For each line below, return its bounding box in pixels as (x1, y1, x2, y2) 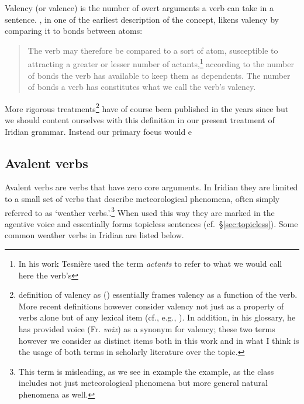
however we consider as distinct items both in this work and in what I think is (18, 334, 299, 346)
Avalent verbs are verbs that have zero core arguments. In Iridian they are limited (5, 181, 298, 193)
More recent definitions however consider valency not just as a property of (18, 299, 284, 312)
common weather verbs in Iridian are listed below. (5, 229, 184, 241)
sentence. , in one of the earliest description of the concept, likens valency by (5, 13, 279, 25)
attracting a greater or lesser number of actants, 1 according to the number (27, 56, 294, 70)
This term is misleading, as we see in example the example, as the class (18, 365, 274, 377)
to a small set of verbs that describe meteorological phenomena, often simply (5, 193, 280, 205)
